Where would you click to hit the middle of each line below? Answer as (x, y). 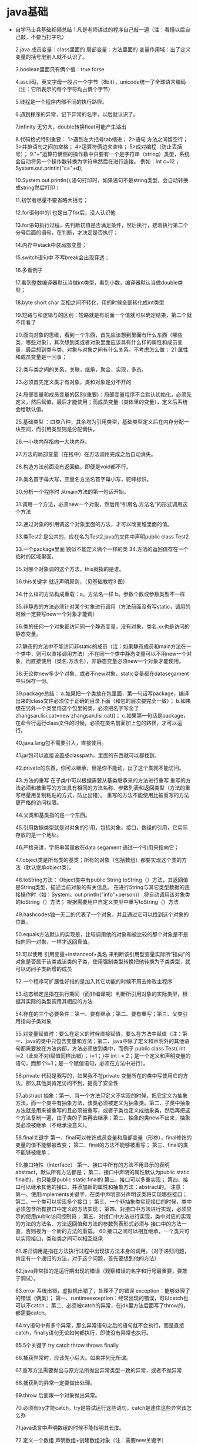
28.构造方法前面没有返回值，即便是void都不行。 (73, 467)
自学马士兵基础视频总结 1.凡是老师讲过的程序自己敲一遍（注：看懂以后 (100, 29)
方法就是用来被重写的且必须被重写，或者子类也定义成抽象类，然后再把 (100, 1110)
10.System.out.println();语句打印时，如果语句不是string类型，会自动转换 (102, 180)
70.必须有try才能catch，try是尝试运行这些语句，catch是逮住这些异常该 (101, 1407)
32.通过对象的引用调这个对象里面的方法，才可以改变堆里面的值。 (94, 524)
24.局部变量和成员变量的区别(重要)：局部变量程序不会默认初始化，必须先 (103, 394)
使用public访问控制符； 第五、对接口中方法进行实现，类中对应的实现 (108, 1216)
